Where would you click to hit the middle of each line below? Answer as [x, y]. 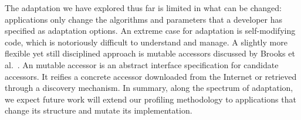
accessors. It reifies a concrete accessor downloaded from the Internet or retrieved [151, 76]
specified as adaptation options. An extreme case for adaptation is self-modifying [150, 31]
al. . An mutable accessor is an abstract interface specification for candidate [142, 64]
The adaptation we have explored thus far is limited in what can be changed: [143, 8]
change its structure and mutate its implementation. [99, 110]
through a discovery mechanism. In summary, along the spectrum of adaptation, [149, 88]
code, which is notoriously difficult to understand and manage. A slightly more [146, 42]
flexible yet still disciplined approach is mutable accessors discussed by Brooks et [150, 53]
